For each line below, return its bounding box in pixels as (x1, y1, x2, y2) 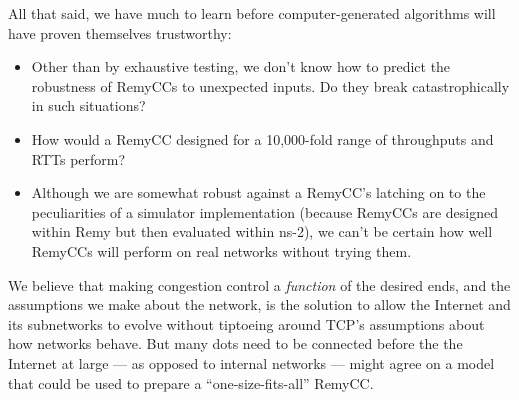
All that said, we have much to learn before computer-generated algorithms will (8, 3, 496, 23)
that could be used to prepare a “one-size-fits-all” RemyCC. (8, 372, 374, 393)
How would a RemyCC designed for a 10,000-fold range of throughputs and (31, 128, 494, 149)
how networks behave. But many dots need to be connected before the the (8, 333, 463, 354)
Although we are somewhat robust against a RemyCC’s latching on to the (31, 182, 486, 203)
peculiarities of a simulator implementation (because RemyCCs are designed (31, 201, 498, 222)
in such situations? (31, 95, 146, 116)
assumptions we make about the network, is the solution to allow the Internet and (8, 294, 511, 315)
